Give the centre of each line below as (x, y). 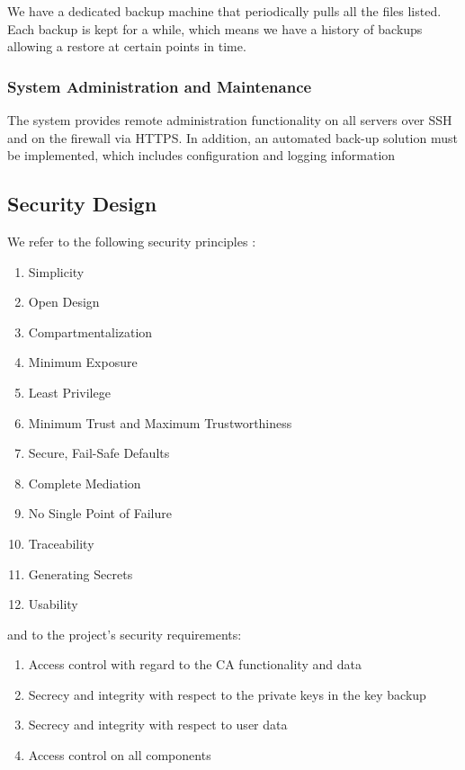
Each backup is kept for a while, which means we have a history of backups (215, 28)
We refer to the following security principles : (132, 241)
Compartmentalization (90, 331)
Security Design (82, 204)
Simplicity (56, 271)
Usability (53, 604)
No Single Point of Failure (100, 513)
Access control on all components (120, 755)
